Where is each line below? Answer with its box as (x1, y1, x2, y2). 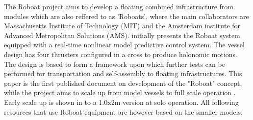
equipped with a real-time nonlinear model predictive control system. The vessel (4, 40, 245, 50)
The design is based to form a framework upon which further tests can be (4, 59, 225, 69)
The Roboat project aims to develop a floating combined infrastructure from (4, 1, 234, 11)
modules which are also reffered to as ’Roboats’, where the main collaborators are (4, 11, 249, 21)
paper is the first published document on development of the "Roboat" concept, (4, 78, 242, 88)
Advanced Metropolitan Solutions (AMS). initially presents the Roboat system (4, 30, 240, 40)
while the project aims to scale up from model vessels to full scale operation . (4, 87, 236, 98)
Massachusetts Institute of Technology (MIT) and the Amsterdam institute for (4, 20, 241, 31)
